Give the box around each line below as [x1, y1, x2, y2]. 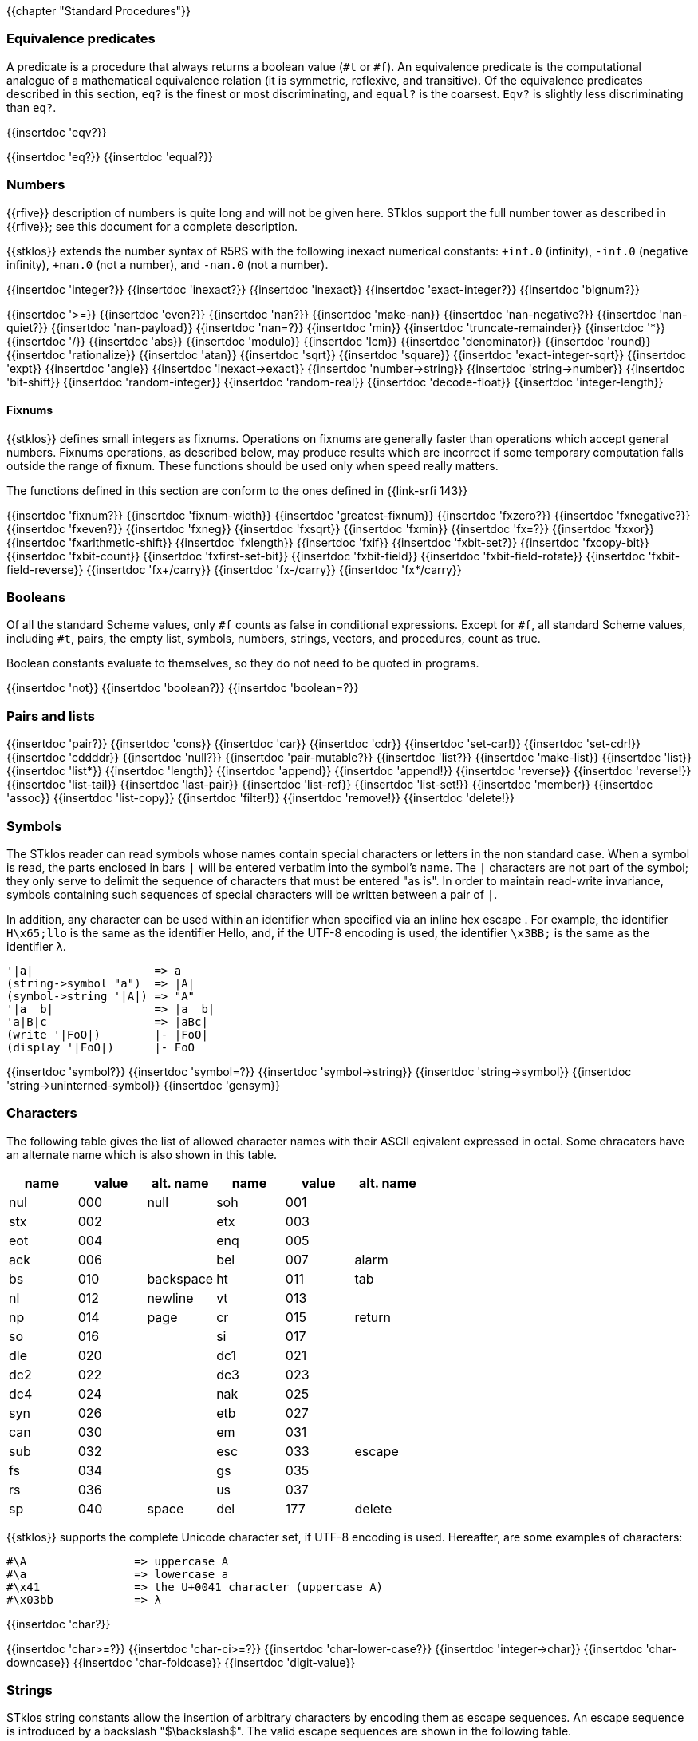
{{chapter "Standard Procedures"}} [6, 4, 191, 18]
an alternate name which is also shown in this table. [6, 1147, 278, 1161]
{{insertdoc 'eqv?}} [6, 125, 107, 139]
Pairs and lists [6, 707, 95, 724]
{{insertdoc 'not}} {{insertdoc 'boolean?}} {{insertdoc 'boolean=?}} [6, 681, 359, 695]
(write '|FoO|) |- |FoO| [6, 1027, 208, 1041]
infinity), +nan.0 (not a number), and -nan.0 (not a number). [6, 257, 329, 271]
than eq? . [6, 100, 57, 114]
